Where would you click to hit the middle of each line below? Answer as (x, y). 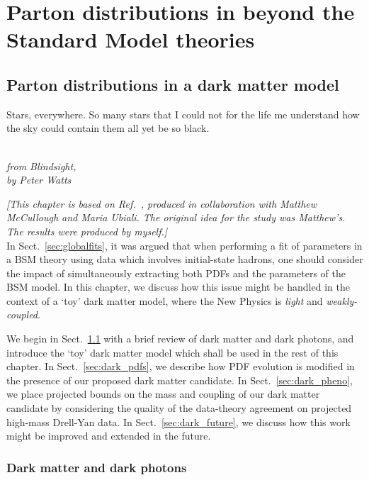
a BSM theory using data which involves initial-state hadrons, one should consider (185, 259)
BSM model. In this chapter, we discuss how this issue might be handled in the (178, 287)
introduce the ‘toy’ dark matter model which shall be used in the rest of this (172, 352)
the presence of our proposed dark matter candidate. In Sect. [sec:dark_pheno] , (180, 380)
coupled (22, 314)
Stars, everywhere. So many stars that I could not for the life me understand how (183, 114)
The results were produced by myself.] (87, 231)
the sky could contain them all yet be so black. (108, 128)
